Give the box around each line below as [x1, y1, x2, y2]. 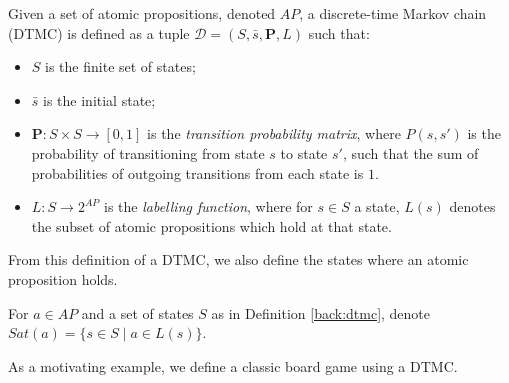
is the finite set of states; [45, 56, 196, 77]
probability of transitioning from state [31, 142, 265, 163]
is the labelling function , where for [104, 196, 313, 217]
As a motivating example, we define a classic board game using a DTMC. [8, 355, 458, 376]
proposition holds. [8, 268, 118, 289]
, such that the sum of [342, 142, 479, 163]
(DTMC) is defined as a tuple [8, 22, 190, 43]
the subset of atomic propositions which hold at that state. [31, 215, 392, 236]
